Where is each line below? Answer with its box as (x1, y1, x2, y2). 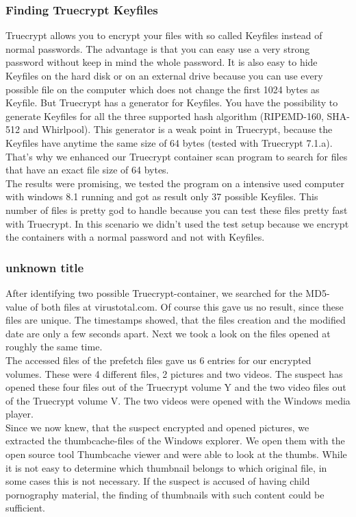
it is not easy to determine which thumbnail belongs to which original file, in (5, 460, 327, 474)
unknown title (5, 258, 84, 276)
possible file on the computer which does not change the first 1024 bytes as (5, 82, 320, 96)
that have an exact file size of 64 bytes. (5, 163, 169, 177)
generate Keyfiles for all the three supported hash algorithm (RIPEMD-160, (5, 108, 324, 123)
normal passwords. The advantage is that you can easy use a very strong (5, 41, 310, 56)
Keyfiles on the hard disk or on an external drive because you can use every (5, 69, 323, 82)
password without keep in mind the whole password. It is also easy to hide (5, 55, 318, 69)
